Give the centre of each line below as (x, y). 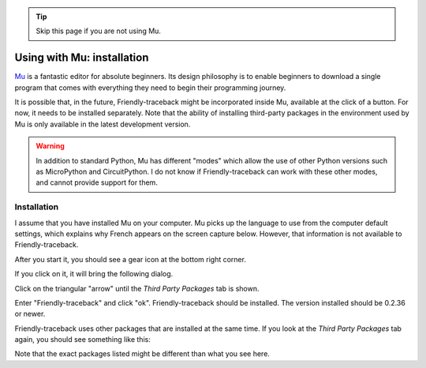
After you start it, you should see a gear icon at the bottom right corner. (130, 259)
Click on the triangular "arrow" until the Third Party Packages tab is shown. (137, 288)
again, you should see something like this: (83, 340)
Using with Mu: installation (82, 58)
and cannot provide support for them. (97, 182)
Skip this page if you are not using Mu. (99, 31)
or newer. (30, 314)
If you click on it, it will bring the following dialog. (94, 274)
